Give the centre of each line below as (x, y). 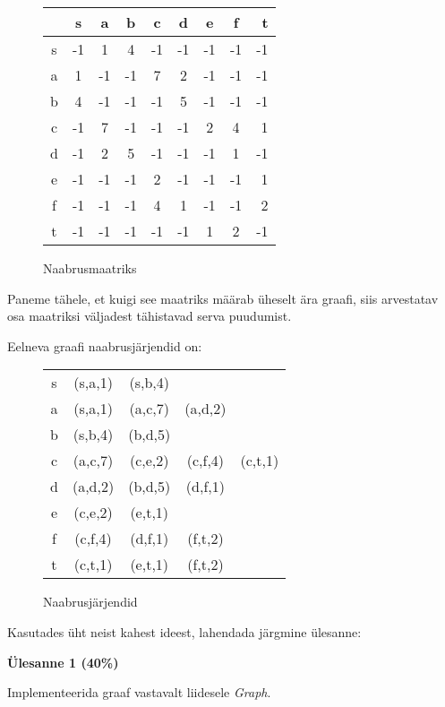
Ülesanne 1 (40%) (63, 662)
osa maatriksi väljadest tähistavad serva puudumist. (150, 316)
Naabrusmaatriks (90, 268)
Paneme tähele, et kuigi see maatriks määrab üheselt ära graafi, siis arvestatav (223, 298)
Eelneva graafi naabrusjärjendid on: (105, 345)
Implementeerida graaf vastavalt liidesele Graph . (139, 692)
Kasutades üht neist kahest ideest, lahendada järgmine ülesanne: (184, 631)
